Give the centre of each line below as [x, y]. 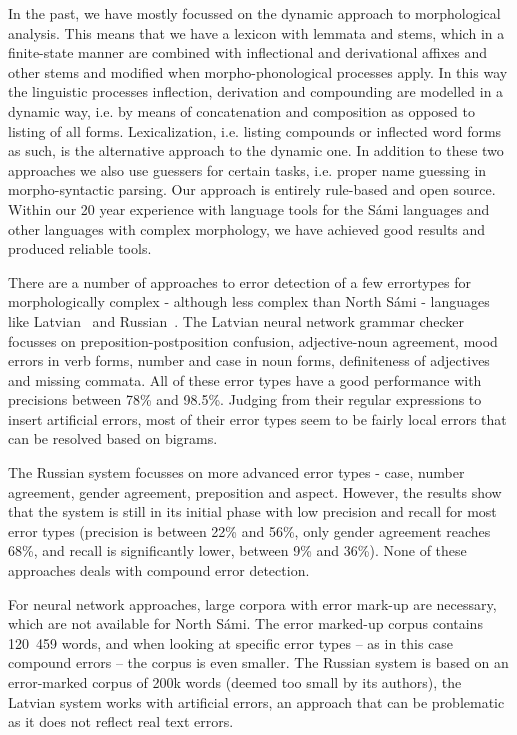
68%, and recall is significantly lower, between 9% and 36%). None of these [237, 550]
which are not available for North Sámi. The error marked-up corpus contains [245, 623]
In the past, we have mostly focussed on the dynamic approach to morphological [254, 13]
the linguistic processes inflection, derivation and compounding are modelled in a [256, 91]
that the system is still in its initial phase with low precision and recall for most [252, 511]
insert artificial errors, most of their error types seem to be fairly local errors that [257, 418]
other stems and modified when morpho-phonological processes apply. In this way [258, 71]
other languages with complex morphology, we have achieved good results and [247, 228]
